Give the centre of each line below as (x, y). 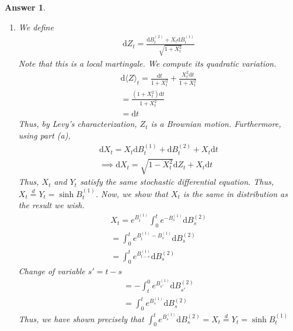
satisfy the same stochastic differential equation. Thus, (177, 182)
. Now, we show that (132, 193)
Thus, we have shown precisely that (81, 318)
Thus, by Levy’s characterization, (78, 124)
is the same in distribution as (235, 193)
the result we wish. (51, 205)
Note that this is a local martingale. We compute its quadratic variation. (147, 63)
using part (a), (44, 135)
